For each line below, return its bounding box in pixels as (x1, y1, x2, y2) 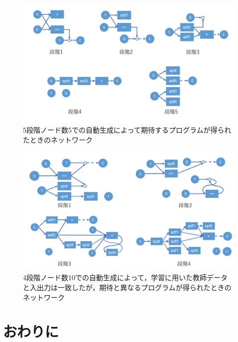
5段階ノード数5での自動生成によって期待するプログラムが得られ (23, 125, 232, 135)
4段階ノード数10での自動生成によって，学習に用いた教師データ (23, 272, 228, 283)
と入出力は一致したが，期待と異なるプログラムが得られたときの (23, 282, 232, 292)
